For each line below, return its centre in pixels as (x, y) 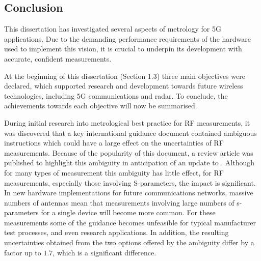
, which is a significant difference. (105, 252)
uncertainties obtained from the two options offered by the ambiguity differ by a (129, 242)
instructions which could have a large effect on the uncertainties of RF (114, 143)
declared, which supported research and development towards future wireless (124, 86)
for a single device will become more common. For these (128, 212)
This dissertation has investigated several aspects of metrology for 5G (113, 29)
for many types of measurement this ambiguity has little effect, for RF (114, 172)
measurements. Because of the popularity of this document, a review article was (129, 152)
